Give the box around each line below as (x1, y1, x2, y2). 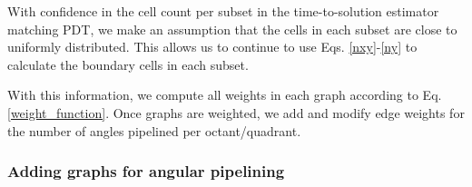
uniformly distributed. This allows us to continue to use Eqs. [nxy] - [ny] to (7, 37, 418, 56)
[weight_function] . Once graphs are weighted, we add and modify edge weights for (7, 103, 465, 122)
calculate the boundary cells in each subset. (7, 54, 249, 74)
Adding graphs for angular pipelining (7, 160, 285, 182)
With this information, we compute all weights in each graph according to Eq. (7, 85, 442, 104)
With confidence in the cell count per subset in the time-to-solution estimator (7, 2, 439, 20)
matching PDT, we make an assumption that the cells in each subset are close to (7, 19, 457, 38)
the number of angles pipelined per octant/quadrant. (7, 121, 301, 140)
